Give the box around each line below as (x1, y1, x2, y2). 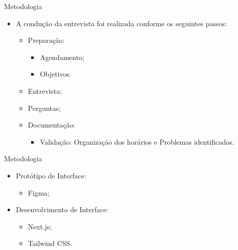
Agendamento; (40, 51, 85, 62)
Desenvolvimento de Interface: (16, 204, 109, 215)
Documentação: (28, 119, 75, 130)
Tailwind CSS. (28, 238, 72, 248)
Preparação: (28, 35, 65, 45)
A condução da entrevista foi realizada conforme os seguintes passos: (16, 18, 227, 28)
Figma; (28, 187, 50, 198)
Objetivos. (40, 69, 71, 79)
